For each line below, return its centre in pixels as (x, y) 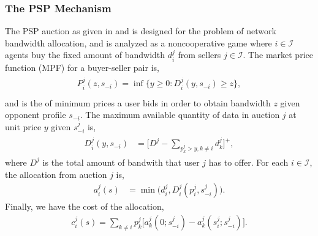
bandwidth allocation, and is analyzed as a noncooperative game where (138, 42)
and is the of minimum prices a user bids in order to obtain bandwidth (138, 102)
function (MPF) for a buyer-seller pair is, (82, 67)
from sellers (199, 55)
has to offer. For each (248, 162)
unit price (23, 126)
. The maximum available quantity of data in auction (180, 115)
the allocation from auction (56, 174)
